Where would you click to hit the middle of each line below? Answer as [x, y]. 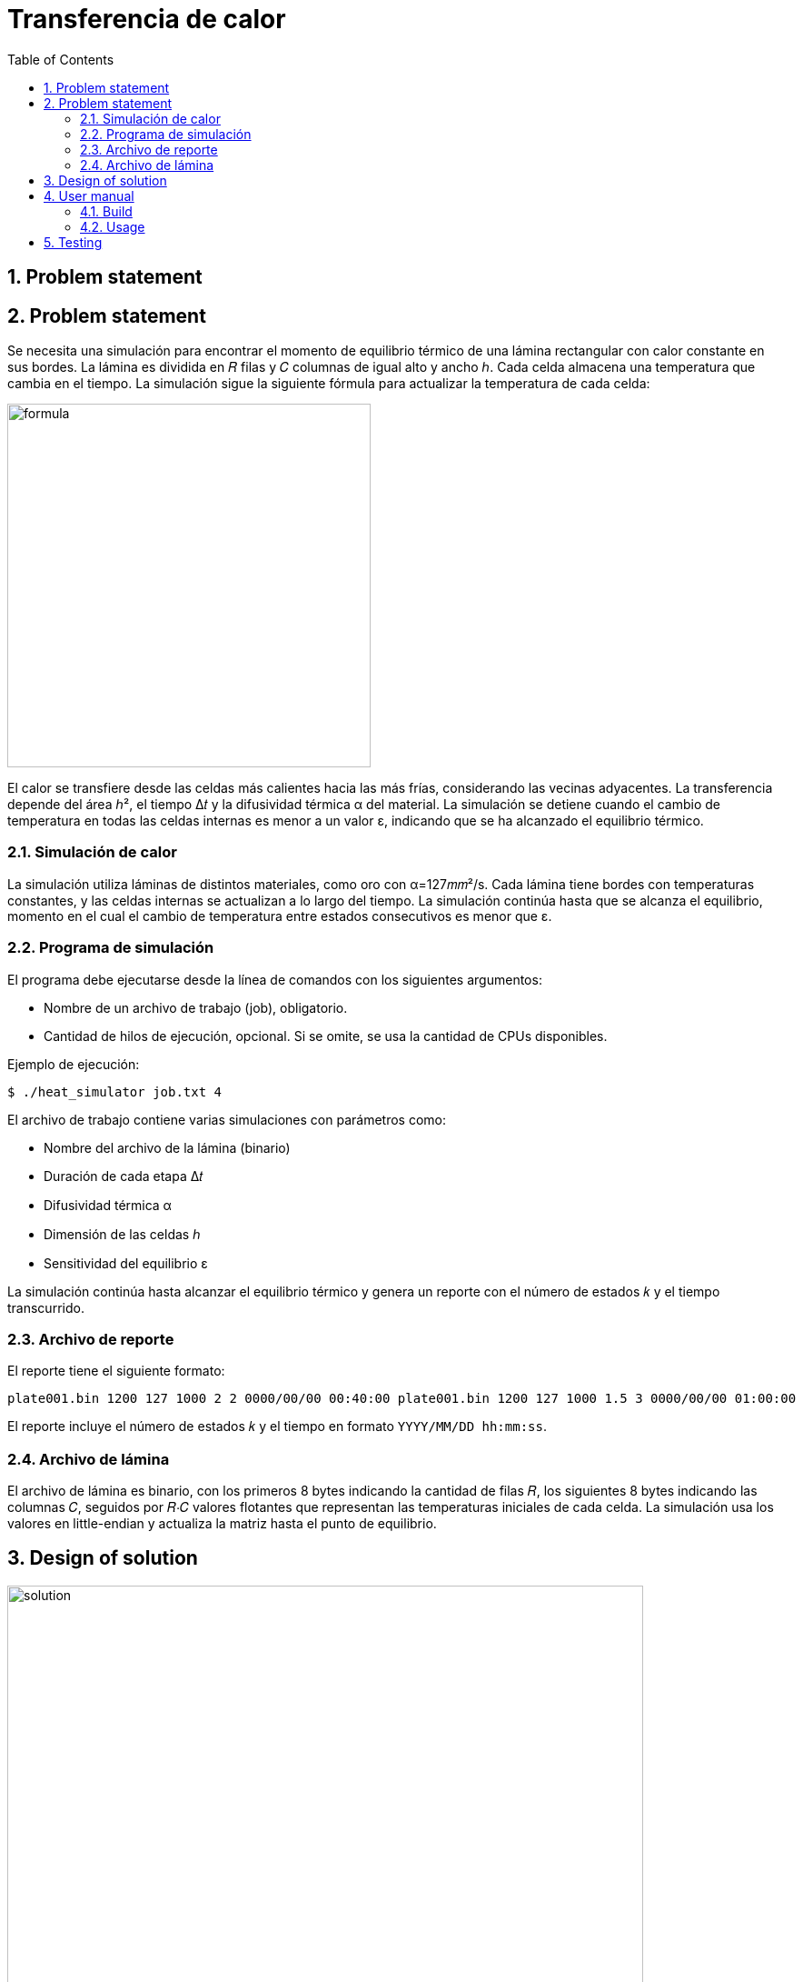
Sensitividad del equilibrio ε [126, 1263]
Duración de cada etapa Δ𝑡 [124, 1176]
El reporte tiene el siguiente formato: [116, 1371]
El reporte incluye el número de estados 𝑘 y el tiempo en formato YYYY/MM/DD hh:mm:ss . [277, 1426]
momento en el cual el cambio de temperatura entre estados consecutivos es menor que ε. [280, 916]
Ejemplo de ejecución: [74, 1064]
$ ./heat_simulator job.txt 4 [115, 1091]
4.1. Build [106, 211]
